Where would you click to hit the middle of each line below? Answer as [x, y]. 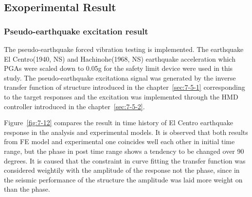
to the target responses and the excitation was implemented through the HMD [121, 96]
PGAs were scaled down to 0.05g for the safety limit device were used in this [118, 68]
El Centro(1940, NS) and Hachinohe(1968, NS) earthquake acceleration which [120, 58]
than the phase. [27, 189]
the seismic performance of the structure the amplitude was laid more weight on [123, 179]
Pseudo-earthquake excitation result [76, 31]
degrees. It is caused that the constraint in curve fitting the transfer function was [125, 160]
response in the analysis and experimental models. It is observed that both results [126, 132]
